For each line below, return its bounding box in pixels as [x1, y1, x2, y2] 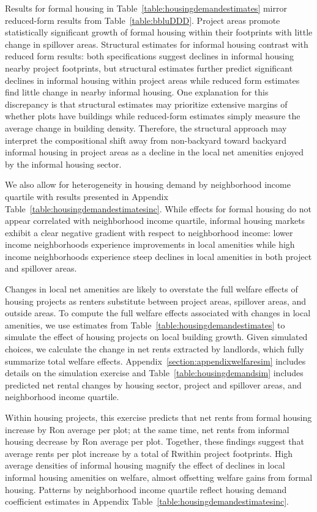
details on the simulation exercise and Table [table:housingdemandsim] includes [5, 366, 304, 379]
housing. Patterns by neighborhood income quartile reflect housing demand [5, 483, 287, 495]
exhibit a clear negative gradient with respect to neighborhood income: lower [5, 226, 293, 239]
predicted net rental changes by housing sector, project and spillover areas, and [5, 378, 302, 391]
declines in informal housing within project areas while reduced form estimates [5, 73, 300, 86]
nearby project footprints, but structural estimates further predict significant [5, 61, 293, 74]
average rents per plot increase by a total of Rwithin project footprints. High [5, 447, 293, 459]
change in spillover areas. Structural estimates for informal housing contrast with [5, 37, 308, 50]
